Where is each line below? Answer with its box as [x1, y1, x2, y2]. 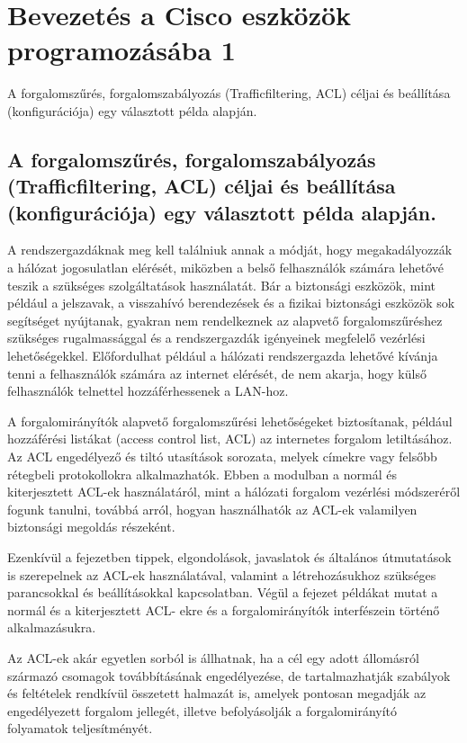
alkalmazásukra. [7, 618, 96, 637]
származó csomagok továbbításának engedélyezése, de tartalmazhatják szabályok [7, 666, 451, 685]
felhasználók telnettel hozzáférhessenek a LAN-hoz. [7, 381, 289, 400]
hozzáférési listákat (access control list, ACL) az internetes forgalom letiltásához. [7, 429, 453, 448]
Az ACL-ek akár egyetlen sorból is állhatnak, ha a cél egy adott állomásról [7, 648, 419, 667]
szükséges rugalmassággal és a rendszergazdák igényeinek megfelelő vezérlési [7, 328, 426, 347]
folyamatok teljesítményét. [7, 719, 153, 738]
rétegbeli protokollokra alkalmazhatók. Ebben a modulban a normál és [7, 464, 397, 483]
